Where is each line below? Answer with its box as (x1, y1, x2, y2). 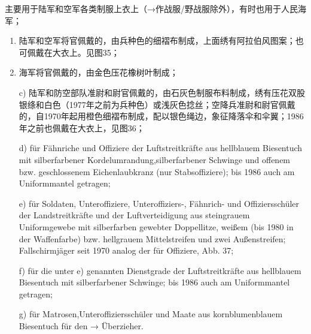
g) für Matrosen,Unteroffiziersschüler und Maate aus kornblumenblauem (19, 308, 283, 320)
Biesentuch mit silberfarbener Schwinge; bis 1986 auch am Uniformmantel (19, 276, 290, 288)
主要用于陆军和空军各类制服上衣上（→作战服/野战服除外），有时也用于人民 (5, 2, 298, 14)
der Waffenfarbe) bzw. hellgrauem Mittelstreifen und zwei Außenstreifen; (19, 232, 286, 245)
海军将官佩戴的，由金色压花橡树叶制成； (19, 66, 178, 79)
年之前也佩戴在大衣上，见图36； (19, 121, 145, 134)
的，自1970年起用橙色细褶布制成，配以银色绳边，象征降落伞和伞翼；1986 (19, 110, 304, 122)
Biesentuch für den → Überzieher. (19, 320, 144, 332)
